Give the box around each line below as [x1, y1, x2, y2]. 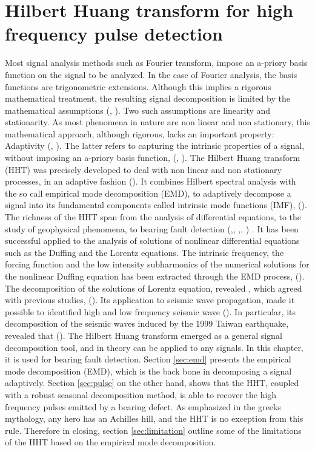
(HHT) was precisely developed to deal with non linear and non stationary [5, 163, 282, 175]
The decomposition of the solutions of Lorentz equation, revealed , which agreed [5, 281, 302, 294]
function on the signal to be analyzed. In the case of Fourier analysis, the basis [5, 68, 297, 80]
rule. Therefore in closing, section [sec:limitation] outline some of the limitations [5, 424, 302, 436]
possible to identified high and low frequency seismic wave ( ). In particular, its [5, 305, 296, 318]
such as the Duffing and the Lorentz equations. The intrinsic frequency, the [5, 246, 284, 258]
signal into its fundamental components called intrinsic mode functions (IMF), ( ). [5, 198, 307, 211]
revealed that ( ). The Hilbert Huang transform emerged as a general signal [5, 329, 282, 341]
